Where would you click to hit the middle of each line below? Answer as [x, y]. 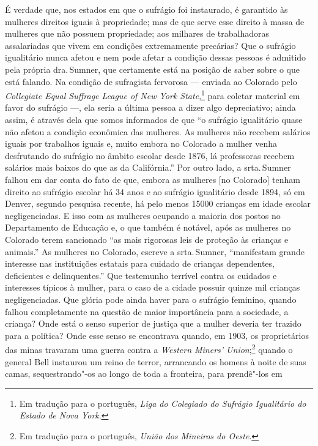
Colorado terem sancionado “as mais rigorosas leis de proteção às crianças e [147, 239]
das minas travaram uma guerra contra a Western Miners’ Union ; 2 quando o [149, 348]
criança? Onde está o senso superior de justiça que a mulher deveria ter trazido [153, 323]
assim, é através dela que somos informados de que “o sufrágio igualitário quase [154, 119]
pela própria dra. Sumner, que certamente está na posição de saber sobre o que [153, 69]
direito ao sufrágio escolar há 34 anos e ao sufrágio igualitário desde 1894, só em [155, 191]
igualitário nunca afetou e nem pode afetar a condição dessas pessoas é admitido [156, 57]
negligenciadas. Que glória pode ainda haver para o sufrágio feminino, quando [151, 299]
